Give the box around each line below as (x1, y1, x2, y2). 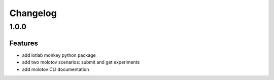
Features (9, 39, 38, 47)
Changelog (9, 8, 57, 19)
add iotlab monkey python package (22, 52, 96, 58)
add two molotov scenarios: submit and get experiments (22, 59, 140, 65)
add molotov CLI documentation (22, 66, 89, 72)
